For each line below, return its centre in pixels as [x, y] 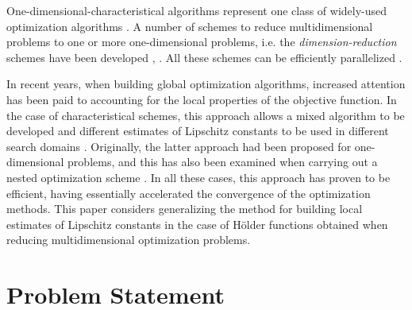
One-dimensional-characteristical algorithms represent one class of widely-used [197, 10]
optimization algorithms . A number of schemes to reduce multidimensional [190, 26]
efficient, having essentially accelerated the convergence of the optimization [189, 193]
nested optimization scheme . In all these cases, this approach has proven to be [198, 177]
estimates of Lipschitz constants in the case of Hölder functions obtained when [197, 224]
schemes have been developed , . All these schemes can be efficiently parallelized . [204, 57]
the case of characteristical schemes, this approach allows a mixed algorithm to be [206, 115]
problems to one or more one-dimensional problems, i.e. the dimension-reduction [202, 42]
